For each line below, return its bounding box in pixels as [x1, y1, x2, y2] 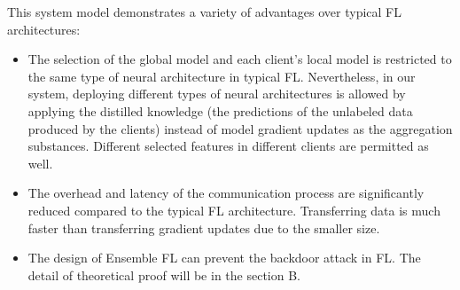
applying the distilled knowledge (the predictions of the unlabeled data [27, 101, 413, 120]
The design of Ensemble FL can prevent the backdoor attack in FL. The [27, 248, 421, 267]
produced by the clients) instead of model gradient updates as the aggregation [27, 119, 453, 137]
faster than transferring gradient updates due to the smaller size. [27, 218, 380, 237]
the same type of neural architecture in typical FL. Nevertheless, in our [27, 67, 416, 85]
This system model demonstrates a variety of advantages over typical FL [7, 3, 402, 20]
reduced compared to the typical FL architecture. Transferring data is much [27, 200, 441, 219]
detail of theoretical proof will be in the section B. [27, 265, 300, 284]
